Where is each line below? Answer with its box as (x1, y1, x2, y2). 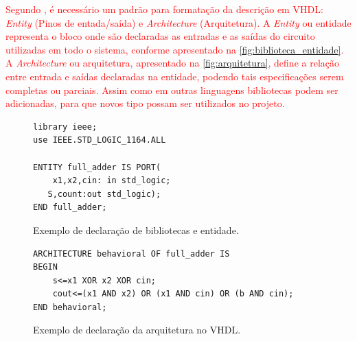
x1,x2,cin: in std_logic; (52, 176, 171, 186)
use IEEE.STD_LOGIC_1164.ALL (33, 135, 166, 145)
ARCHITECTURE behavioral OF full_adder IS (33, 248, 230, 259)
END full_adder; (33, 202, 107, 213)
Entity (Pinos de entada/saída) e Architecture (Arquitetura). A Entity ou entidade (5, 15, 352, 30)
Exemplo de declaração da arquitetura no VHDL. (33, 322, 241, 337)
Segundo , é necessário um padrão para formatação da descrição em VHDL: (5, 2, 323, 16)
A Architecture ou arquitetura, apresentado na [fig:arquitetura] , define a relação (5, 56, 340, 70)
